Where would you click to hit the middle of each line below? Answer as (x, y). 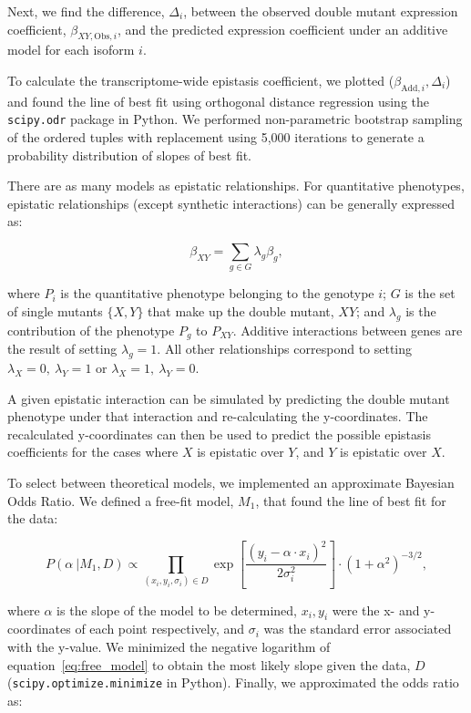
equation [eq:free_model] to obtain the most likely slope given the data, (209, 664)
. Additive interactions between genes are (348, 330)
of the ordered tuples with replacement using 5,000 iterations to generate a (216, 137)
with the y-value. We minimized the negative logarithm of (169, 646)
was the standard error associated (358, 629)
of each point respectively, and (160, 629)
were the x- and (376, 610)
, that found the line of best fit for (351, 500)
